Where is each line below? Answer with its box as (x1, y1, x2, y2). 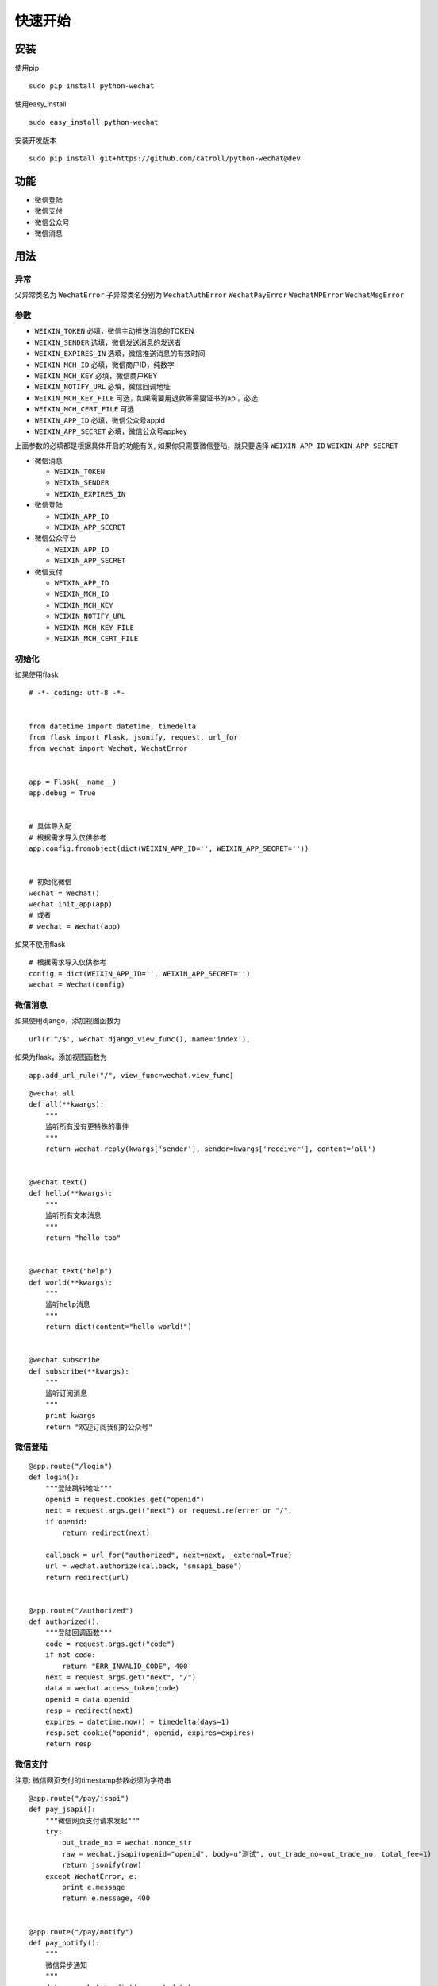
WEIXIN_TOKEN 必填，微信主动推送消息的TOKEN (34, 326, 194, 336)
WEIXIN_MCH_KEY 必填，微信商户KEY (34, 370, 158, 381)
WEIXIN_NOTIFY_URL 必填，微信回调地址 (34, 382, 171, 392)
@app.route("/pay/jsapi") (29, 1794, 130, 1802)
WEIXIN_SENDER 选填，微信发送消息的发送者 (34, 338, 182, 347)
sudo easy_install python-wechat (29, 118, 159, 127)
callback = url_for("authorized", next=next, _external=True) (44, 1550, 293, 1559)
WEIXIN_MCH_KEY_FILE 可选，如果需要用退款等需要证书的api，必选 (34, 393, 258, 403)
